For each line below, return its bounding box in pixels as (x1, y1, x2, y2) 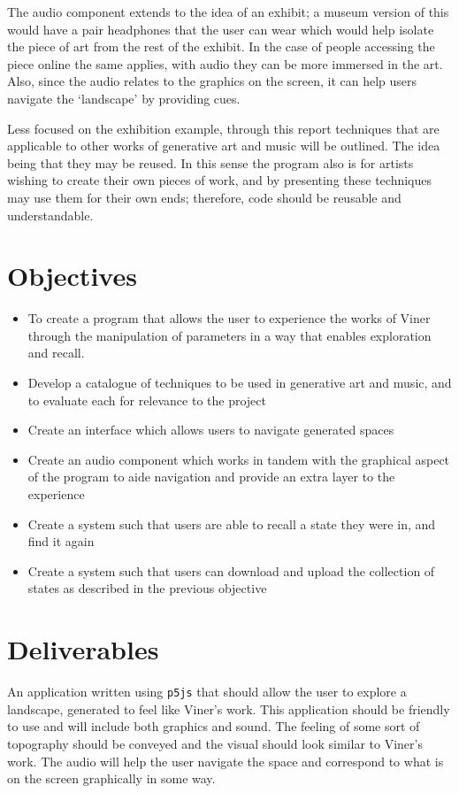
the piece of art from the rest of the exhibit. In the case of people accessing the (7, 37, 435, 56)
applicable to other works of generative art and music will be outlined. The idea (7, 136, 440, 155)
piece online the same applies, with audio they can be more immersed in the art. (7, 54, 443, 73)
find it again (27, 532, 95, 550)
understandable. (7, 205, 94, 224)
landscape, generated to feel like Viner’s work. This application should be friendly (7, 699, 450, 718)
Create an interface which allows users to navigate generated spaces (27, 420, 394, 439)
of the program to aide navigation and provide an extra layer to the (27, 467, 395, 486)
